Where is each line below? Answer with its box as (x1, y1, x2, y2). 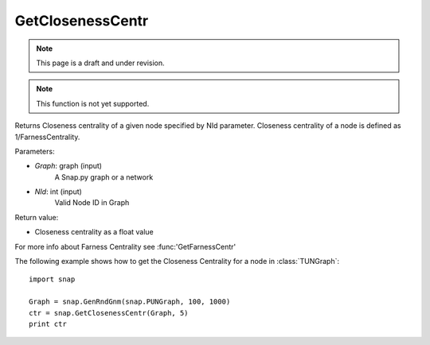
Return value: (14, 212, 59, 222)
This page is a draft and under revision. (36, 58, 165, 68)
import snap (29, 275, 76, 284)
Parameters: (14, 146, 55, 156)
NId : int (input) (34, 187, 83, 196)
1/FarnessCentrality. (14, 132, 80, 141)
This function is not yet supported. (36, 99, 150, 108)
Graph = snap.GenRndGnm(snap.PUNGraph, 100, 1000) (29, 297, 231, 306)
